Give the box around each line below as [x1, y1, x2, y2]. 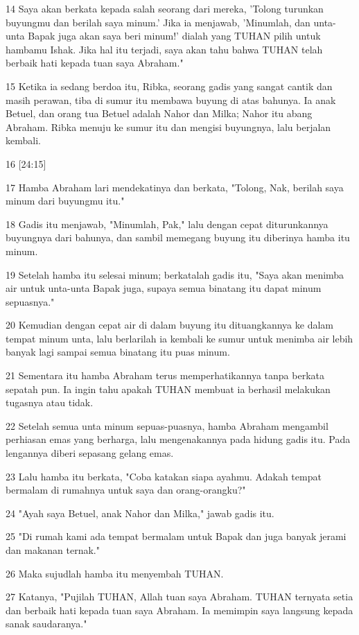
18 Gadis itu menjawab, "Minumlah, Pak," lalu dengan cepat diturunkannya [6, 216, 329, 231]
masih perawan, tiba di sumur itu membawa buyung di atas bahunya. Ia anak [6, 92, 336, 107]
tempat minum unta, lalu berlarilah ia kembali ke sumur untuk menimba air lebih [6, 331, 353, 345]
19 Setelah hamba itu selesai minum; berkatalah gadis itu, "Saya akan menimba [6, 267, 344, 281]
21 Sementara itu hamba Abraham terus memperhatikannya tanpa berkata [6, 368, 324, 383]
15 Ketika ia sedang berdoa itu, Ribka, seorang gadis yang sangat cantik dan [6, 78, 333, 93]
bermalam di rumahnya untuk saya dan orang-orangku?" [6, 482, 246, 497]
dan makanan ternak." [6, 543, 100, 557]
